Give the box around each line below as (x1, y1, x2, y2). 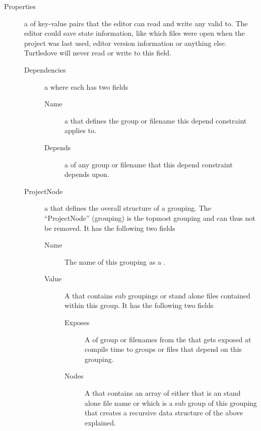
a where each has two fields (44, 81, 128, 92)
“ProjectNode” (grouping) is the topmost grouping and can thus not (44, 212, 255, 223)
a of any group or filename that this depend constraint (64, 159, 233, 169)
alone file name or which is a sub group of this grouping (85, 397, 257, 408)
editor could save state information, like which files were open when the (24, 28, 245, 38)
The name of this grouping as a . (64, 256, 166, 267)
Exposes (64, 317, 90, 328)
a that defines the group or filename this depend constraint (64, 115, 247, 126)
